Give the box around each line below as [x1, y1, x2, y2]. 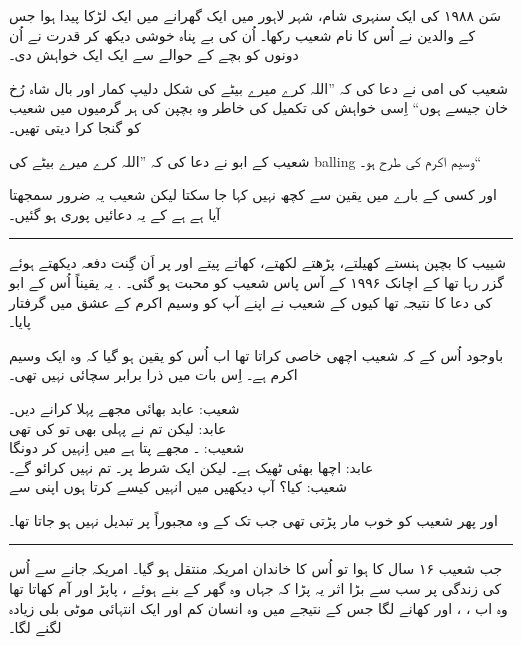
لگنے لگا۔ [9, 617, 62, 638]
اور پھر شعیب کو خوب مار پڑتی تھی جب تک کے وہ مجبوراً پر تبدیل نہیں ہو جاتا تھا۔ [9, 509, 498, 530]
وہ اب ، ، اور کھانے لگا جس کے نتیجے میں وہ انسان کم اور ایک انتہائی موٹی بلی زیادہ [9, 597, 508, 618]
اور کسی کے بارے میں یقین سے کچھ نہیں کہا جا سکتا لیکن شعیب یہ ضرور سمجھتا [9, 184, 497, 205]
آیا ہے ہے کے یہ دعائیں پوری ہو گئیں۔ [9, 203, 221, 224]
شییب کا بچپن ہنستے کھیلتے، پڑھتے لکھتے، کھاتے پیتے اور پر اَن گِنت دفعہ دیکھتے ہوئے [9, 252, 506, 273]
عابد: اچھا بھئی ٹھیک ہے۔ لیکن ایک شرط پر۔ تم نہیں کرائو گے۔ [9, 456, 374, 477]
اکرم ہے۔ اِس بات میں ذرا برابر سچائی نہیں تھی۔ [9, 364, 298, 385]
